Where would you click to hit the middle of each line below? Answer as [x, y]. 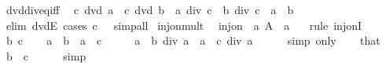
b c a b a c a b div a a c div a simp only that [193, 40]
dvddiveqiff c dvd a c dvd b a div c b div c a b [150, 9]
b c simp [46, 55]
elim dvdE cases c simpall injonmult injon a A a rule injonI [184, 25]
